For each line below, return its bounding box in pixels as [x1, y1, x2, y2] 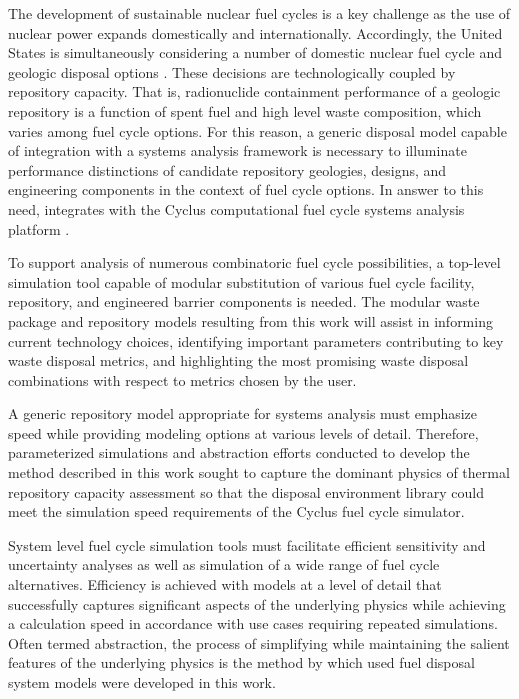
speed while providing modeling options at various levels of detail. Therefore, [8, 422, 479, 443]
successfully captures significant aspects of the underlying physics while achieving [8, 593, 506, 614]
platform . [8, 218, 70, 239]
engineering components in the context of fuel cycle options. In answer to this [8, 179, 484, 200]
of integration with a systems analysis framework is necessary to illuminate [8, 140, 467, 161]
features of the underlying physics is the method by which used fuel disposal [8, 652, 475, 673]
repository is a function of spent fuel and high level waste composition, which [8, 100, 482, 121]
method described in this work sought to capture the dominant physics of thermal [8, 462, 510, 483]
